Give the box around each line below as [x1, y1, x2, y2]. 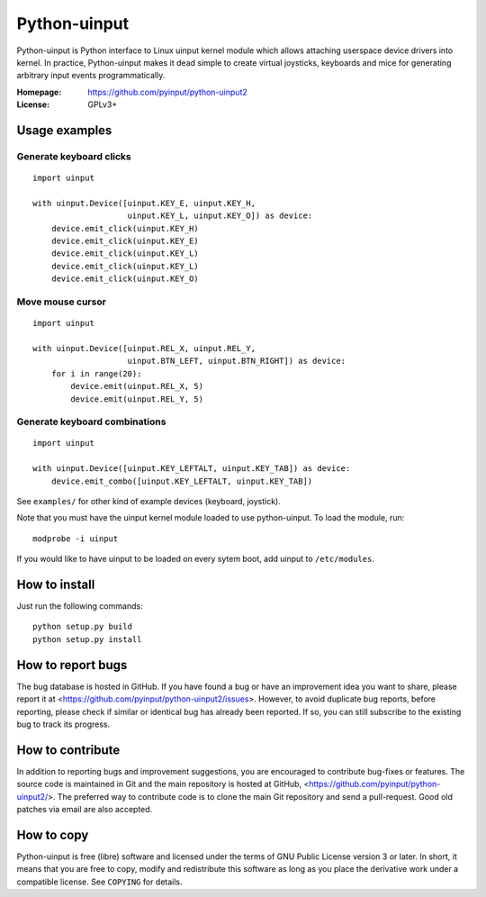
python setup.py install [32, 634, 142, 644]
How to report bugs [16, 657, 128, 673]
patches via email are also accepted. [16, 804, 153, 815]
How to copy [16, 827, 89, 842]
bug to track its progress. [16, 719, 111, 729]
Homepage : [16, 86, 62, 97]
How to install [16, 577, 95, 592]
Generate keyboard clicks [16, 149, 132, 162]
